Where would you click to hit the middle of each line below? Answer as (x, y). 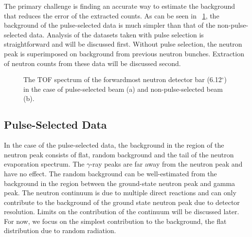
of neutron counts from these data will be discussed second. (92, 63)
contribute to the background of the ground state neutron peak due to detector (122, 202)
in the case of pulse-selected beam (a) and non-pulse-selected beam (123, 89)
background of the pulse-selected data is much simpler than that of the (110, 25)
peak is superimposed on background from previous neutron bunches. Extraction (124, 53)
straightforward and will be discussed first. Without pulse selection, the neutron (123, 44)
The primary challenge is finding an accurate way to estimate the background (120, 6)
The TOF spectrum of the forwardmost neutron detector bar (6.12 (123, 79)
